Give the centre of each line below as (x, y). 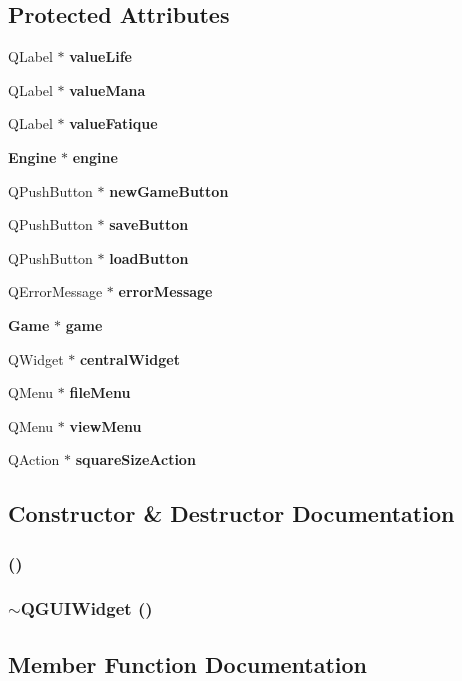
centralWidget (129, 358)
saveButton (149, 224)
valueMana (107, 89)
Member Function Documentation (188, 663)
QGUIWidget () (86, 608)
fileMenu (100, 392)
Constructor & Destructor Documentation (231, 513)
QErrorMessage (55, 291)
